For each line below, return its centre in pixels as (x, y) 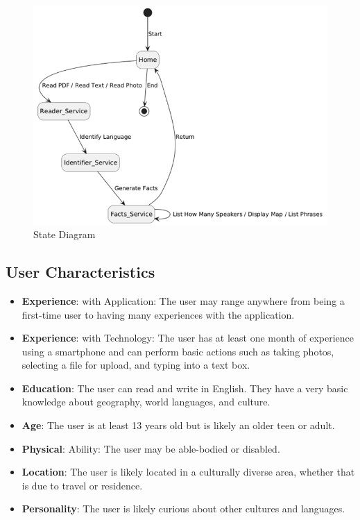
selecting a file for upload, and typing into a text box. (136, 365)
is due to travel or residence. (82, 485)
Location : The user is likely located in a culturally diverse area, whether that (188, 472)
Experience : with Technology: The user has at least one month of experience (188, 338)
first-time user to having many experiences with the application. (158, 314)
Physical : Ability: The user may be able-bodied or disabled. (151, 448)
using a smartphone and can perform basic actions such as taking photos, (178, 351)
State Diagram (65, 234)
